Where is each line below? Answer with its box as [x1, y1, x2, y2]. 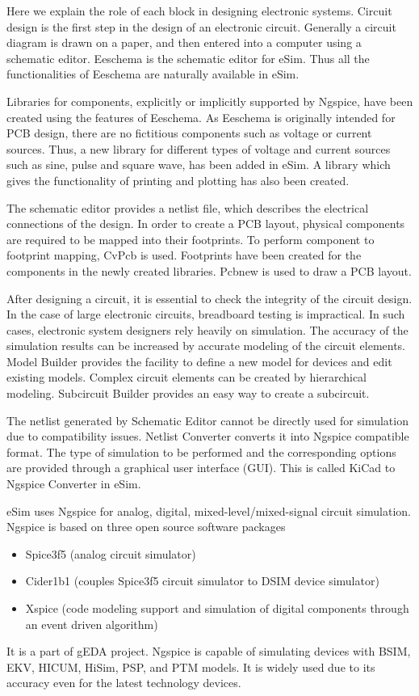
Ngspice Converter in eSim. [6, 475, 141, 492]
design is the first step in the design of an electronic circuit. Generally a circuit [6, 18, 396, 35]
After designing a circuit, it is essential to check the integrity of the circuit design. [6, 289, 413, 306]
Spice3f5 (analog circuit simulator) [25, 545, 196, 562]
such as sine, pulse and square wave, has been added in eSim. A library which [6, 156, 391, 173]
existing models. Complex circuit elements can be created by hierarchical [6, 369, 367, 386]
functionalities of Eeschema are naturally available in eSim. [6, 65, 300, 82]
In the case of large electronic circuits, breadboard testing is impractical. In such [6, 306, 405, 323]
